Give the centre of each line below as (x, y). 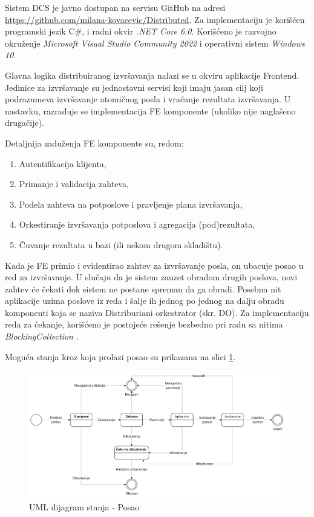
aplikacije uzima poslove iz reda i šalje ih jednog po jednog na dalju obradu (145, 301)
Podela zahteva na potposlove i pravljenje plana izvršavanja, (131, 204)
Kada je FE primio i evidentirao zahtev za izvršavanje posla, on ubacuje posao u (154, 265)
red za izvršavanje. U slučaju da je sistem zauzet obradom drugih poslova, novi (151, 277)
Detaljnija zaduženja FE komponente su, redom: (94, 143)
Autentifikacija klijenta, (63, 163)
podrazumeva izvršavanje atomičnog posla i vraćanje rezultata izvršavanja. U (148, 99)
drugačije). (25, 123)
